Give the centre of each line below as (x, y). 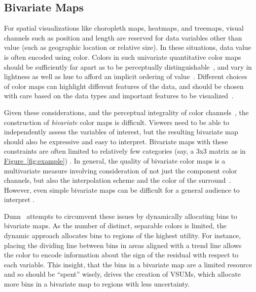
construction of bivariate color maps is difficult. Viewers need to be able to (117, 122)
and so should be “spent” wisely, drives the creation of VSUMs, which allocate (123, 274)
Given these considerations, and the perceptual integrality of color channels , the (127, 112)
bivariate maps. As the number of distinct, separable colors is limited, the (115, 226)
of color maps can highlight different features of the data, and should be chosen (124, 86)
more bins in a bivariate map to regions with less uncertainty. (97, 284)
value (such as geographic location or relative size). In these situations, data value (128, 47)
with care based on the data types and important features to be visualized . (119, 96)
